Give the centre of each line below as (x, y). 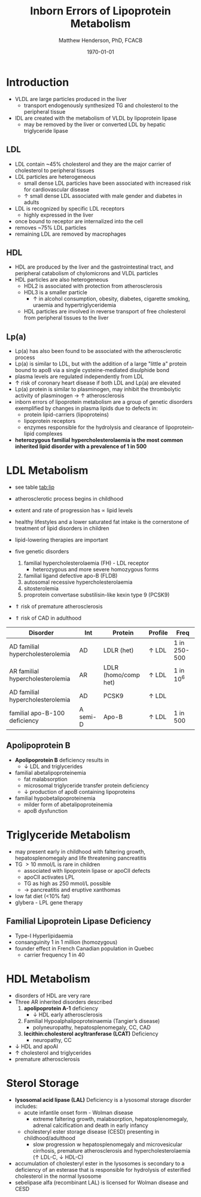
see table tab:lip (35, 487)
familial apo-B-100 (37, 713)
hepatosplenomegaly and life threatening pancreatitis (80, 858)
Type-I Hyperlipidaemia (44, 936)
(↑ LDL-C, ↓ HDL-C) (58, 1157)
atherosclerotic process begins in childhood (69, 499)
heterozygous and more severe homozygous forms (96, 569)
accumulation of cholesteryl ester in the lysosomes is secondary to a (100, 1163)
